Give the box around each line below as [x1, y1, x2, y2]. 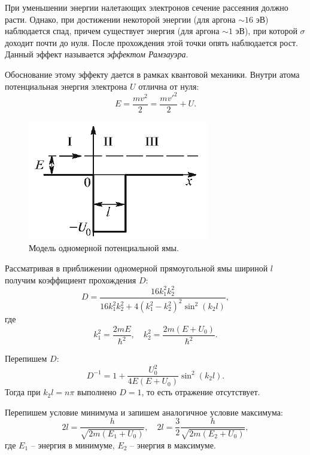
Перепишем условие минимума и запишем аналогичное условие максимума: [5, 405, 283, 418]
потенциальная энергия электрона [5, 80, 127, 92]
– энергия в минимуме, [31, 438, 115, 451]
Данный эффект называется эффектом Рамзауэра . [5, 48, 189, 60]
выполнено [77, 386, 117, 398]
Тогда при [5, 386, 41, 398]
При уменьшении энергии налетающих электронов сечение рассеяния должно [5, 1, 288, 13]
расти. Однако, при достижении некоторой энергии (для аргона [5, 13, 236, 25]
